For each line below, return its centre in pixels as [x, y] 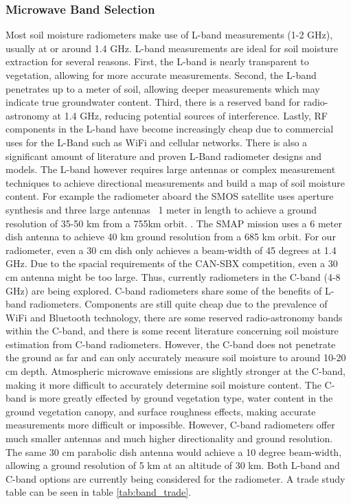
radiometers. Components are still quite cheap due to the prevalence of [179, 304]
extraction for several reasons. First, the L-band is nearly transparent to [157, 61]
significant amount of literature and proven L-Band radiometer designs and [164, 156]
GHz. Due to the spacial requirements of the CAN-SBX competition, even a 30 [172, 263]
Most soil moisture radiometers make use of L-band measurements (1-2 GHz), [169, 35]
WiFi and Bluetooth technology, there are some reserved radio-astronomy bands [174, 317]
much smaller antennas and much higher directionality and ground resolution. [169, 438]
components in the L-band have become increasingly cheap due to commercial [170, 129]
